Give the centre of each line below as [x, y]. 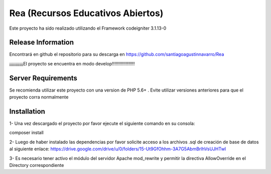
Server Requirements [43, 78]
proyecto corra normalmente [39, 97]
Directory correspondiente [37, 165]
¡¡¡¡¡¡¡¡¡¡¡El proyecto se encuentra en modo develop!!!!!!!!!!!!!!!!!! [72, 63]
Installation [27, 111]
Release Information [42, 42]
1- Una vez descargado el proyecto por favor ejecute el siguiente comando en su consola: [102, 124]
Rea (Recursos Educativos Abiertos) [86, 13]
